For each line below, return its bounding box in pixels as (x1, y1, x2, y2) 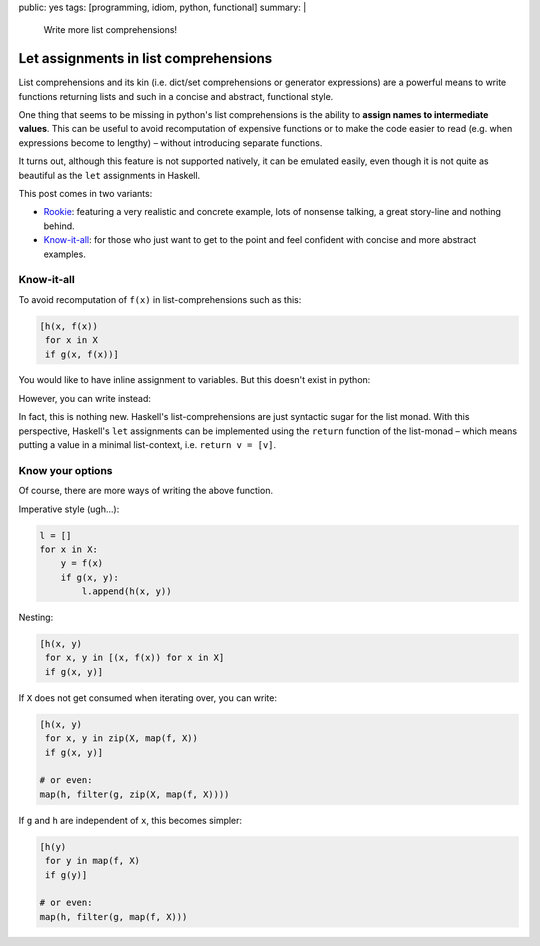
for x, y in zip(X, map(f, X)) (45, 733, 199, 744)
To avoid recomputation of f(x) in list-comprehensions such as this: (18, 293, 302, 305)
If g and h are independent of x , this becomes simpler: (18, 814, 243, 826)
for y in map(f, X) (45, 855, 140, 867)
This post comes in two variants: (18, 188, 153, 200)
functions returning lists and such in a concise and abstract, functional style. (18, 90, 334, 102)
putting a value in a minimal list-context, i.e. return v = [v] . (18, 439, 277, 451)
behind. (43, 220, 75, 232)
